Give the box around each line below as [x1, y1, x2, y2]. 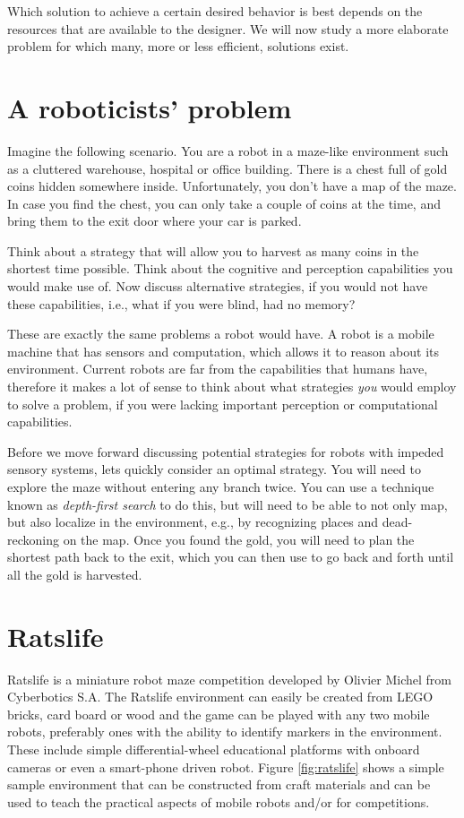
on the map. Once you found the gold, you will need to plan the [63, 530, 415, 548]
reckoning [7, 530, 59, 548]
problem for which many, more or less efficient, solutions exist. [7, 37, 349, 56]
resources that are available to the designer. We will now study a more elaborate [7, 19, 449, 38]
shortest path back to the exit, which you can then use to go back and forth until [7, 547, 454, 566]
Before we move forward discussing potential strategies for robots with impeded [7, 442, 444, 461]
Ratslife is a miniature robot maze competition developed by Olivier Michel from [7, 669, 451, 688]
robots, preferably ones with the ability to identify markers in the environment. [7, 722, 443, 741]
